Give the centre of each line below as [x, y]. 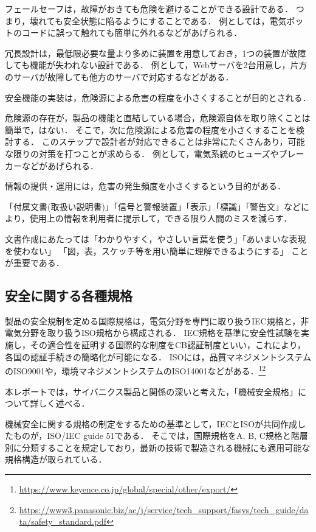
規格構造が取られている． [56, 459]
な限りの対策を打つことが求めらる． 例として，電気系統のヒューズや [142, 153]
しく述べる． [64, 403]
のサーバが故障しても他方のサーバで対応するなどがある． [119, 76]
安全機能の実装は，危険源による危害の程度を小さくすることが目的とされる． [158, 97]
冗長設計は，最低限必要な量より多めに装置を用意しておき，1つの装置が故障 [156, 53]
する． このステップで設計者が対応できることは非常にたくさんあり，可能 [159, 142]
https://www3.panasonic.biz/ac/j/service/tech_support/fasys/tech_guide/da [164, 509]
